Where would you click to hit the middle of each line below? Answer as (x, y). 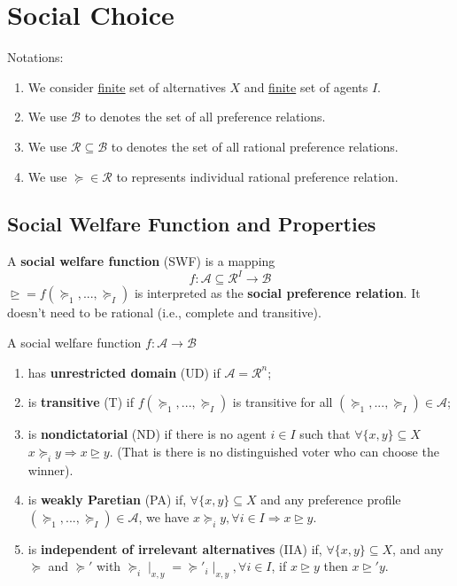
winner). (50, 469)
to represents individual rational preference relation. (257, 176)
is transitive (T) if (81, 402)
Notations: (35, 57)
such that (325, 434)
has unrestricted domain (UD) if (124, 372)
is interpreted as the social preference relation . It (277, 293)
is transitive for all (283, 402)
